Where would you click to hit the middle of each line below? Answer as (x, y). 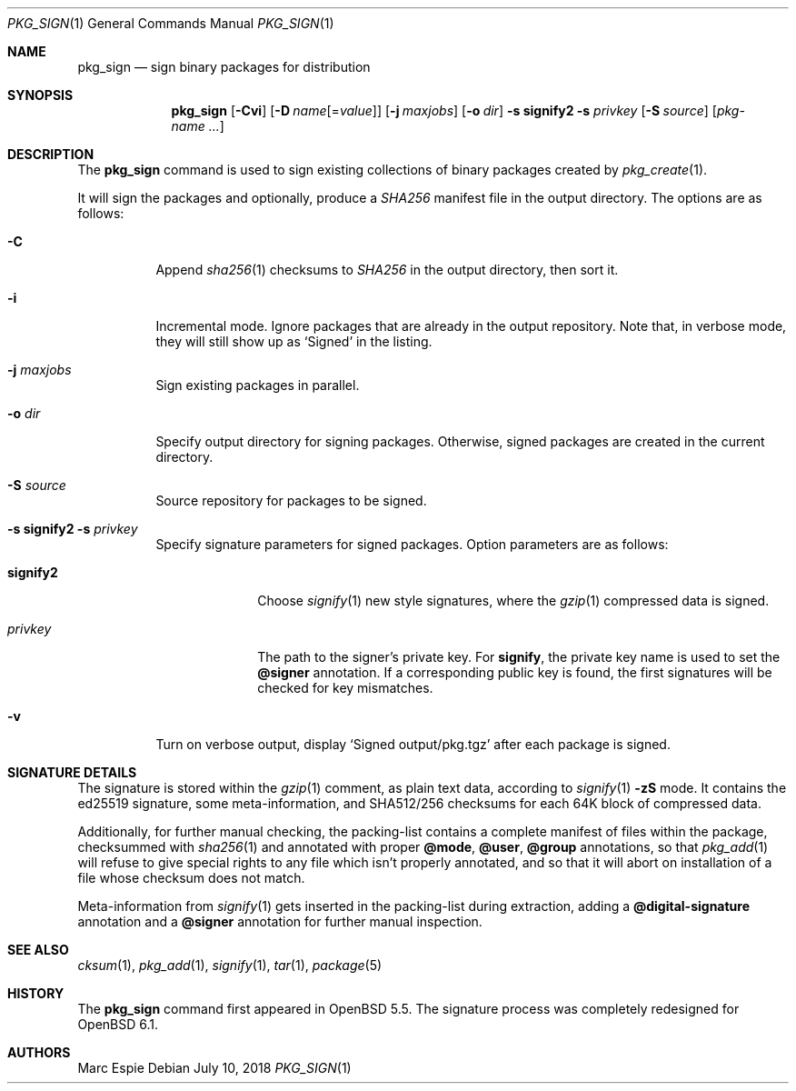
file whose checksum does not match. (191, 878)
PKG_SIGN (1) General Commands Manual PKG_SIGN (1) (171, 23)
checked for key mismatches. (345, 688)
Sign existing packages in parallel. (258, 385)
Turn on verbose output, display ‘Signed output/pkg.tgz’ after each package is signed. (413, 744)
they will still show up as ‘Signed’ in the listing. (294, 341)
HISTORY (36, 993)
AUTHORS (39, 1052)
